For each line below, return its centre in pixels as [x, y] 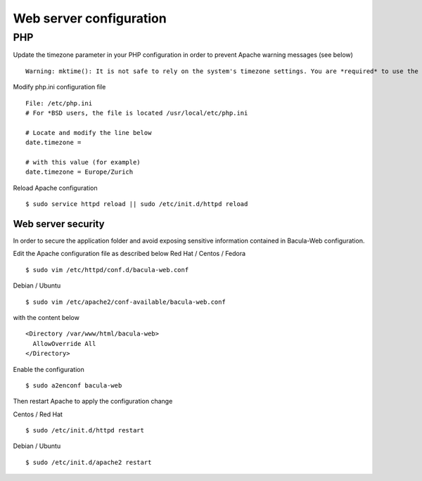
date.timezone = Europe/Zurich [79, 172]
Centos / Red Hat [38, 414]
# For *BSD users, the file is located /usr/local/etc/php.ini [137, 113]
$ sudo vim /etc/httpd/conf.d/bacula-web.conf [107, 270]
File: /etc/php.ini [59, 103]
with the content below [46, 317]
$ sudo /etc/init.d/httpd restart [85, 430]
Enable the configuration [49, 369]
